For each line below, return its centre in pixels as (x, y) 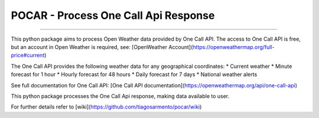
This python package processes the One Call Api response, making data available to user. (120, 96)
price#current (28, 55)
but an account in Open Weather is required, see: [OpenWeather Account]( (102, 47)
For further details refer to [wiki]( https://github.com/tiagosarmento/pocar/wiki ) (106, 107)
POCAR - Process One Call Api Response (113, 15)
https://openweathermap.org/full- (234, 47)
